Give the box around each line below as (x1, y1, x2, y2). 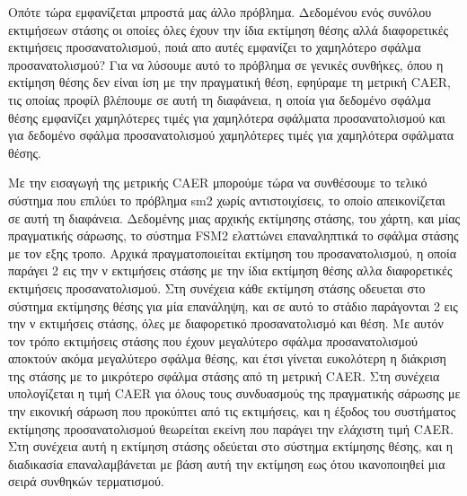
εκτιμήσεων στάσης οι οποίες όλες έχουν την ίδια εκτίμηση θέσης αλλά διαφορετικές (8, 20, 449, 39)
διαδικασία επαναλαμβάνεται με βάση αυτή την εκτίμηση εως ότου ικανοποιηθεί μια (8, 454, 445, 473)
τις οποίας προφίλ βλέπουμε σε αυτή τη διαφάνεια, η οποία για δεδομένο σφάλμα (8, 90, 431, 109)
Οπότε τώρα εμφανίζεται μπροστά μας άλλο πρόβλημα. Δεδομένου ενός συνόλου (8, 3, 432, 21)
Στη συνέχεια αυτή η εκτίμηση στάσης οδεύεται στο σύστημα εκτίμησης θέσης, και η (8, 437, 454, 456)
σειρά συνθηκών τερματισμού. (8, 472, 164, 491)
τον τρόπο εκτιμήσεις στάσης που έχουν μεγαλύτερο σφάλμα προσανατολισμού (8, 331, 418, 350)
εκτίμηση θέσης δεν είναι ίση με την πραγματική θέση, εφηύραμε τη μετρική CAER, (8, 73, 452, 91)
